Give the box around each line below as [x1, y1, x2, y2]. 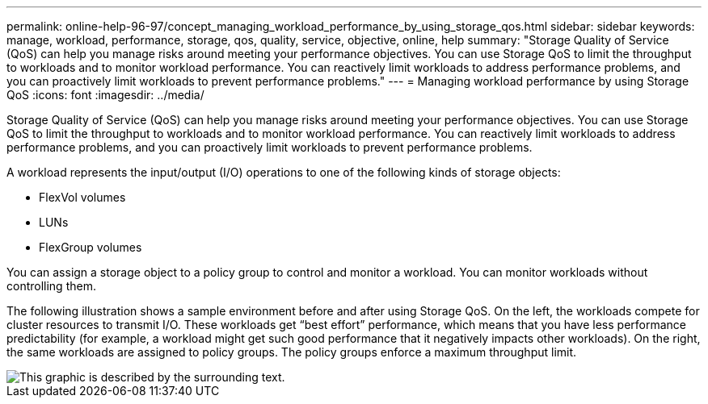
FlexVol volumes [39, 190, 126, 204]
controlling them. [6, 279, 96, 293]
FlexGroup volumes [39, 240, 142, 254]
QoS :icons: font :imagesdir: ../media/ [6, 88, 204, 102]
